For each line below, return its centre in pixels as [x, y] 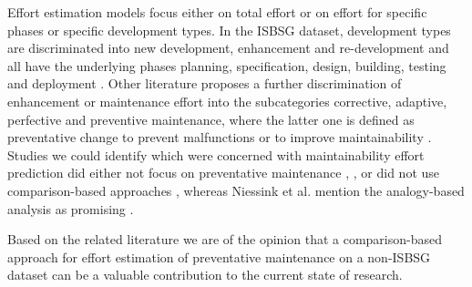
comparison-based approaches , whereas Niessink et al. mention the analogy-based [236, 190]
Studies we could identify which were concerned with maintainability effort [216, 154]
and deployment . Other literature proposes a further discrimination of [205, 83]
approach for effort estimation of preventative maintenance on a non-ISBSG [219, 256]
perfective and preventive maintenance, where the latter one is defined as [211, 119]
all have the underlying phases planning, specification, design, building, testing [227, 65]
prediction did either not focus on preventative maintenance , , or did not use [224, 173]
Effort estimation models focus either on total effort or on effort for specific [217, 12]
